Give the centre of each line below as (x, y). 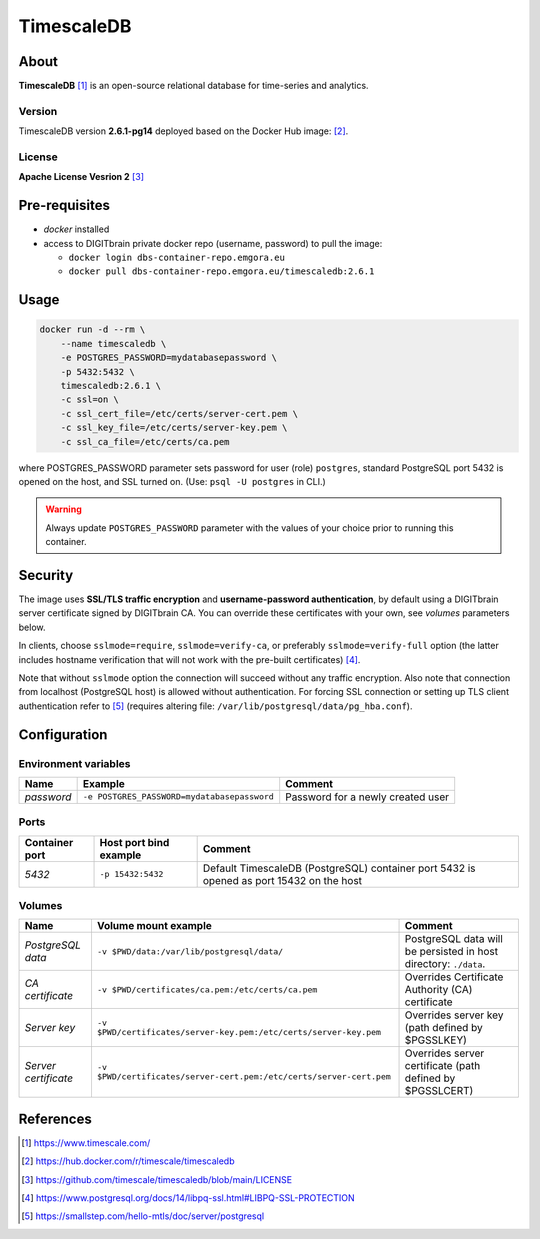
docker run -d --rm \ (92, 329)
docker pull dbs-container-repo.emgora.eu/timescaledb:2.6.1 (221, 271)
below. (32, 627)
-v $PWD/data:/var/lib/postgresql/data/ (190, 951)
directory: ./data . (445, 964)
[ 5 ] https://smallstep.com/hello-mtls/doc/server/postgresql (143, 1216)
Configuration (63, 734)
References (55, 1118)
